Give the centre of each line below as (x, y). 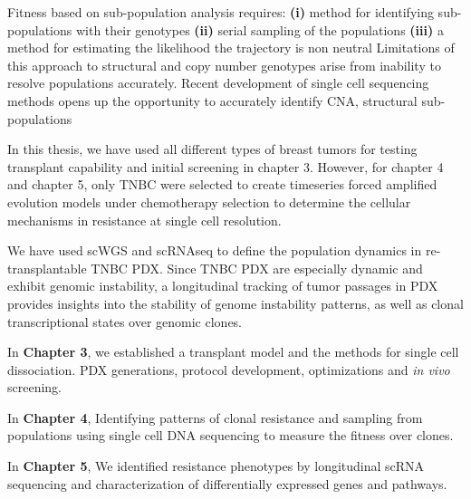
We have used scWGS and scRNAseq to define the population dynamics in (215, 250)
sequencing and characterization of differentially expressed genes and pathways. (227, 483)
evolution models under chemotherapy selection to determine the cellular (209, 202)
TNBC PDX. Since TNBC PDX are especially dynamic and (257, 268)
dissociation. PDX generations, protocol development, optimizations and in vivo (229, 369)
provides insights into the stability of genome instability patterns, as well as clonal (235, 303)
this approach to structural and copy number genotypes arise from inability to (224, 65)
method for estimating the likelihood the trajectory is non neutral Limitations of (231, 48)
